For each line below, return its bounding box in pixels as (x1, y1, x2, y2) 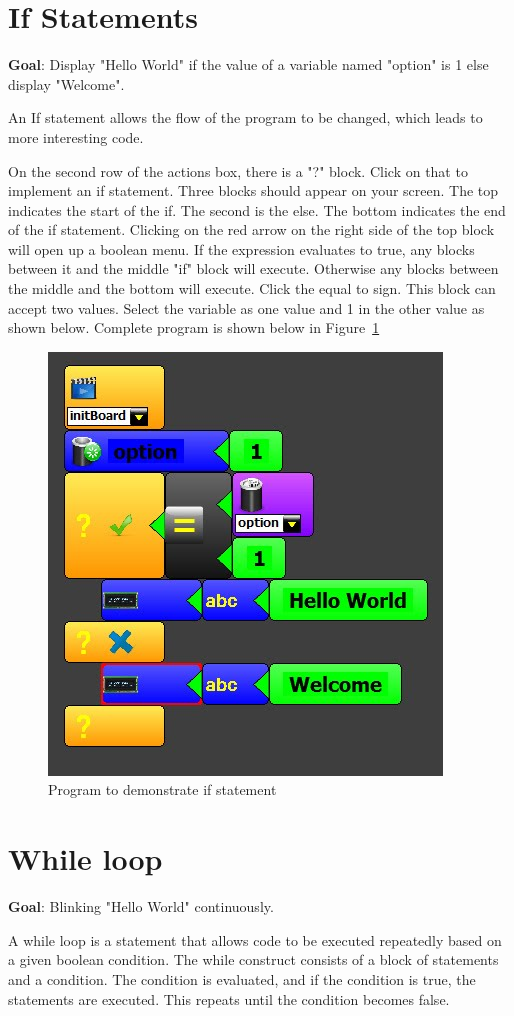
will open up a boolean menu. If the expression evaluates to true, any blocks (8, 238, 475, 259)
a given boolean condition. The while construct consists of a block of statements (8, 949, 499, 970)
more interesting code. (8, 126, 144, 147)
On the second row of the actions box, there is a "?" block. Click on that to (8, 160, 468, 181)
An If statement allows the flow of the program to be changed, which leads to (8, 107, 483, 128)
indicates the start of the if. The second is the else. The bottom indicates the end (8, 199, 506, 220)
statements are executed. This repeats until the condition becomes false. (8, 988, 450, 1009)
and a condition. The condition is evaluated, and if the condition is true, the (8, 968, 476, 989)
